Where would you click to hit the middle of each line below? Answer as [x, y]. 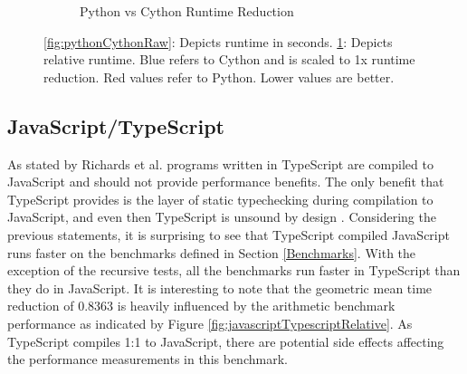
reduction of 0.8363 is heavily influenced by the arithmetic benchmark [201, 306]
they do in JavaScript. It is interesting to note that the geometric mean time [220, 288]
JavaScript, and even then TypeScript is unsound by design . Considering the [222, 217]
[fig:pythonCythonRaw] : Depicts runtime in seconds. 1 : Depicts [218, 41]
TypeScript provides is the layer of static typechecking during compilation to [220, 199]
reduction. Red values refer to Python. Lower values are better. [219, 77]
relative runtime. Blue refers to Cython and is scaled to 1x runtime [229, 59]
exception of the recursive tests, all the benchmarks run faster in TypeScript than [234, 270]
